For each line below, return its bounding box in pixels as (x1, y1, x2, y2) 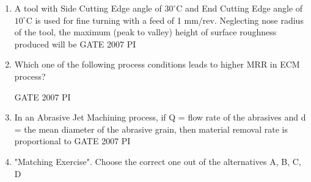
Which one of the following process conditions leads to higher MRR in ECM (14, 58, 300, 71)
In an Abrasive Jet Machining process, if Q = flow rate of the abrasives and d (14, 111, 306, 124)
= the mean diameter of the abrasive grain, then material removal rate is (14, 122, 288, 135)
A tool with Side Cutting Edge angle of (14, 2, 162, 14)
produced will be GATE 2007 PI (14, 37, 136, 50)
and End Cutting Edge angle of (185, 2, 303, 14)
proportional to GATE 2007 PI (14, 135, 131, 147)
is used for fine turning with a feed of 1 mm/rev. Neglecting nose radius (35, 13, 304, 26)
